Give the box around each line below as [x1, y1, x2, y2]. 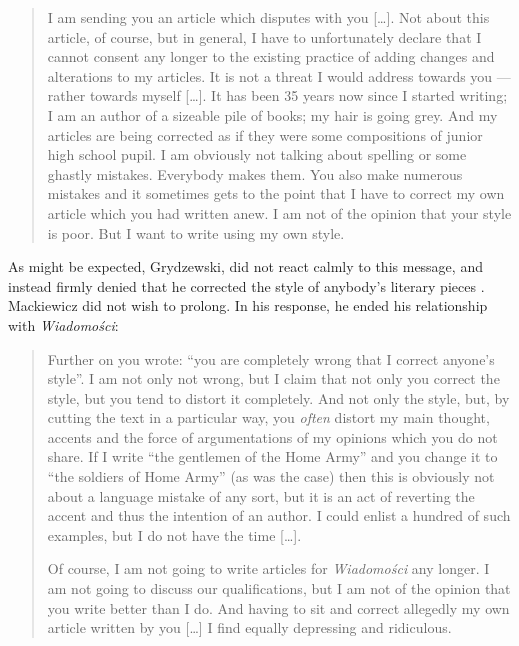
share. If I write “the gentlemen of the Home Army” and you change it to [47, 446, 498, 467]
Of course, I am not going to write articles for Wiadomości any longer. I [47, 558, 490, 579]
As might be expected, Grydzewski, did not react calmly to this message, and [8, 256, 483, 277]
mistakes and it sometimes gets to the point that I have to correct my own [47, 183, 505, 204]
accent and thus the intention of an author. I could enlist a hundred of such [47, 505, 511, 526]
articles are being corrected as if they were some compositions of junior [47, 124, 483, 145]
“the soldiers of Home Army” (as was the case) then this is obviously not [47, 466, 495, 487]
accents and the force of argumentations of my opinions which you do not [47, 426, 498, 447]
